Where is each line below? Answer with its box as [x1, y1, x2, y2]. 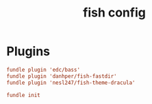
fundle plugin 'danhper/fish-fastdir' [6, 72, 117, 80]
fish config [82, 5, 147, 21]
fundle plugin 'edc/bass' [6, 66, 80, 73]
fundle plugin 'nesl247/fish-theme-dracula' [6, 79, 136, 86]
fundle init [6, 92, 40, 98]
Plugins [6, 43, 51, 59]
